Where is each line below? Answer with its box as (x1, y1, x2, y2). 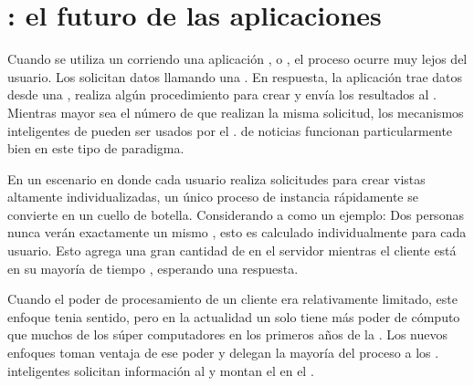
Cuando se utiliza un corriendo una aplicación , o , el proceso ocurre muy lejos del (7, 49, 468, 68)
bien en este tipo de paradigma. (7, 139, 184, 158)
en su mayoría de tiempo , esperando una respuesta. (7, 258, 299, 277)
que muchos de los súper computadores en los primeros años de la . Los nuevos (7, 325, 448, 344)
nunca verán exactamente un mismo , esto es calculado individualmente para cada (7, 223, 467, 242)
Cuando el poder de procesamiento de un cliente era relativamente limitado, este (7, 289, 458, 308)
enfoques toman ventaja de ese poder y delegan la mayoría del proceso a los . (7, 343, 439, 362)
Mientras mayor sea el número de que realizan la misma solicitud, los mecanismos (7, 102, 464, 121)
